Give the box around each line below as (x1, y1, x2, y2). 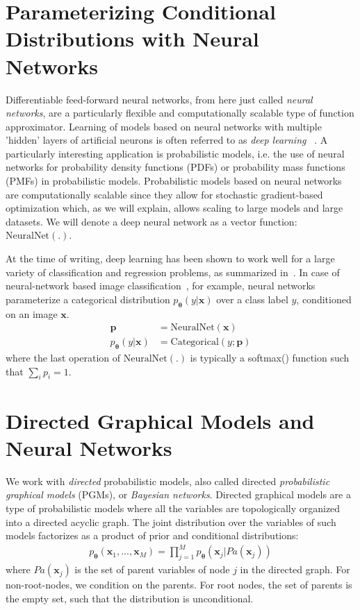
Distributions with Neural (6, 24, 259, 53)
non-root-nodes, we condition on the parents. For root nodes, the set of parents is (6, 577, 352, 592)
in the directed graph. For (240, 562, 350, 577)
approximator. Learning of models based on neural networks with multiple (6, 119, 322, 133)
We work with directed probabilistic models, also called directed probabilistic (6, 473, 330, 488)
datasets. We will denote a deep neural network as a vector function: (6, 214, 297, 228)
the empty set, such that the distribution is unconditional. (6, 591, 254, 605)
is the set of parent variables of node (74, 562, 230, 577)
